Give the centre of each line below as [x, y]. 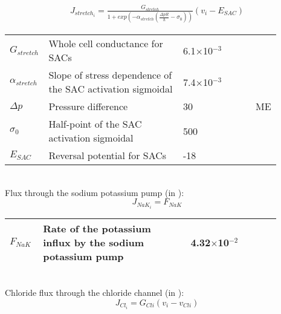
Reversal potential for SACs [108, 155]
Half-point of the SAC [95, 124]
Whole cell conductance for [106, 44]
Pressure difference [88, 106]
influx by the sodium [94, 242]
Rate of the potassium [97, 228]
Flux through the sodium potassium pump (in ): [95, 192]
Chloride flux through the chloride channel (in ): [95, 293]
